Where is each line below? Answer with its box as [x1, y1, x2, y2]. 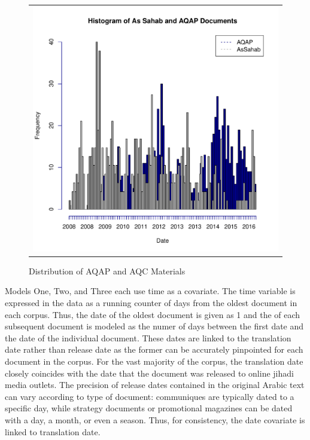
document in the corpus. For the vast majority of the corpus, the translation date [5, 355, 303, 367]
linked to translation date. [5, 425, 101, 438]
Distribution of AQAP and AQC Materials [29, 264, 186, 277]
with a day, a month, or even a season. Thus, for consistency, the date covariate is [5, 413, 305, 426]
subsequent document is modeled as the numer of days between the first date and [5, 320, 304, 332]
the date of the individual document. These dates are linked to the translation [5, 331, 291, 344]
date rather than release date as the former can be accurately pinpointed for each [5, 343, 303, 356]
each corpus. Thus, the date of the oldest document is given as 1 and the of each [5, 308, 300, 320]
